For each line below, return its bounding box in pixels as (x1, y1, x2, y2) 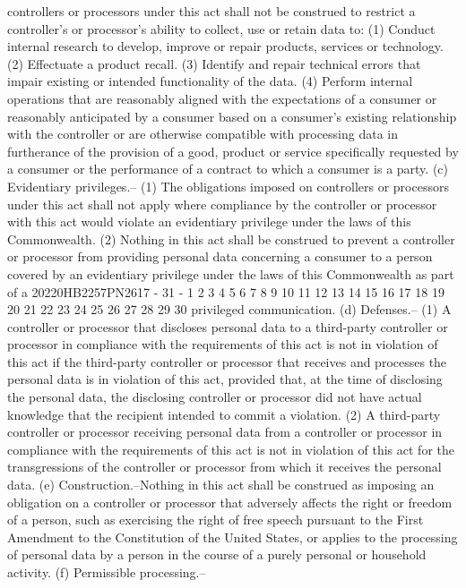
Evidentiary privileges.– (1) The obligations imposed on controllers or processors (7, 176, 449, 195)
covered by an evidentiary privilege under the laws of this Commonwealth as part (7, 264, 454, 283)
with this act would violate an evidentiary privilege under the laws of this (7, 212, 411, 231)
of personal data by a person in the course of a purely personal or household (7, 545, 427, 564)
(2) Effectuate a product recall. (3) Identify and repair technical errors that (7, 54, 421, 72)
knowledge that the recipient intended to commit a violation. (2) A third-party (7, 405, 441, 423)
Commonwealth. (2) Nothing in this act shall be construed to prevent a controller (7, 229, 455, 248)
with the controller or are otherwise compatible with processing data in (7, 124, 399, 143)
